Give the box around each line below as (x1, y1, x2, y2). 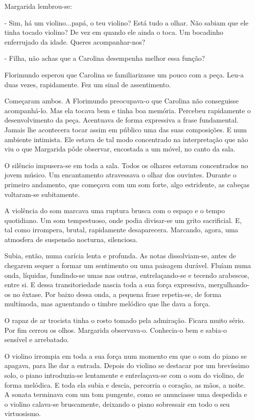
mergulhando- (208, 279, 250, 290)
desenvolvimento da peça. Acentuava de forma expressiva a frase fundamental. (4, 115, 239, 125)
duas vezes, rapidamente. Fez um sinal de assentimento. (4, 79, 171, 89)
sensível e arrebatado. (4, 334, 69, 345)
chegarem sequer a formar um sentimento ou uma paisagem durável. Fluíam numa (4, 260, 251, 271)
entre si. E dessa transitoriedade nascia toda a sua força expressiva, (4, 279, 207, 290)
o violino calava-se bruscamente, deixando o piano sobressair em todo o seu (4, 398, 230, 409)
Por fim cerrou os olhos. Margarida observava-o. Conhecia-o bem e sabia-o (4, 324, 227, 335)
